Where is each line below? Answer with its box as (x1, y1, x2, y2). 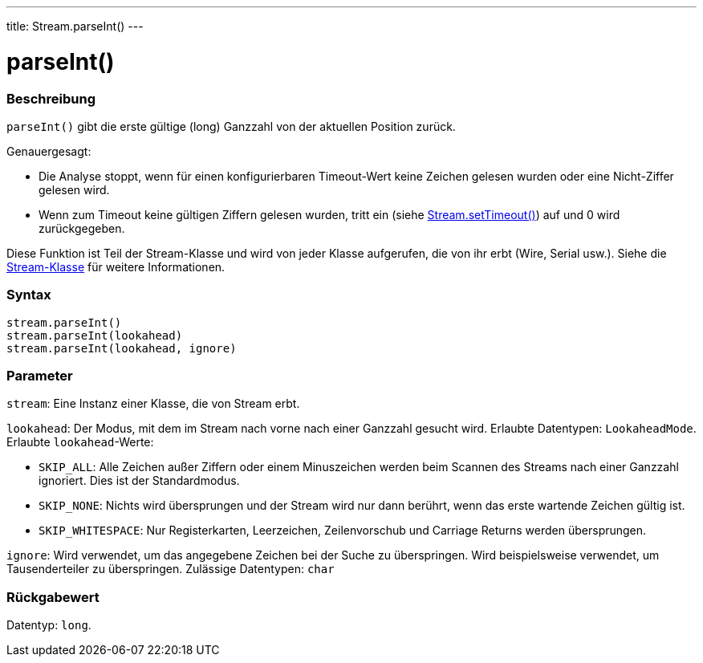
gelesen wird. (39, 182, 110, 197)
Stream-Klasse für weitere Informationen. (6, 259, 226, 274)
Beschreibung (6, 90, 96, 107)
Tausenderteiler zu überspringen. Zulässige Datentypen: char (6, 562, 335, 576)
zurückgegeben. (39, 221, 125, 235)
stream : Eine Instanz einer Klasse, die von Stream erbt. (6, 397, 300, 411)
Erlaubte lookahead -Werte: (6, 435, 154, 449)
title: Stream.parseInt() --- (6, 19, 144, 33)
